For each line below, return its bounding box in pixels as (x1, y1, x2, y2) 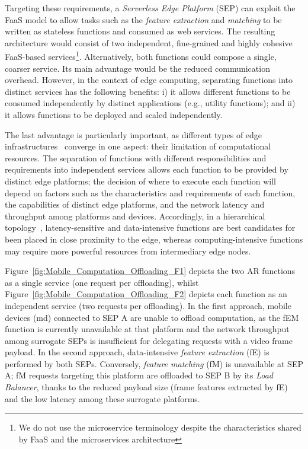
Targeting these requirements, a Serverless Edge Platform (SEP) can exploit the (5, 2, 296, 14)
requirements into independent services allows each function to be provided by (5, 163, 288, 176)
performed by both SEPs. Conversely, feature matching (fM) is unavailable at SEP (5, 357, 303, 370)
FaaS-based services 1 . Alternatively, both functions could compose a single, (5, 49, 277, 63)
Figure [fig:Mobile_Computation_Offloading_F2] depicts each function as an (5, 288, 287, 300)
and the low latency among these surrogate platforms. (5, 392, 200, 405)
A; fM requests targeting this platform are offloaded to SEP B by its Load (5, 369, 273, 381)
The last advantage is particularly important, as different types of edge (5, 128, 262, 141)
